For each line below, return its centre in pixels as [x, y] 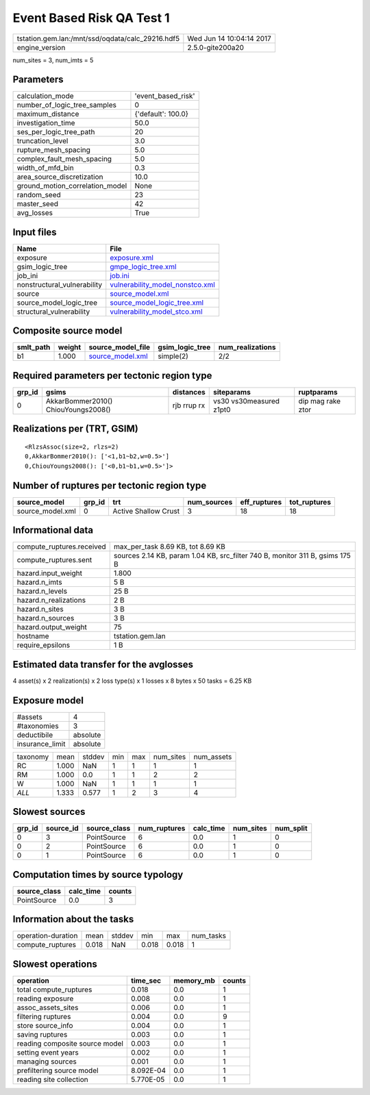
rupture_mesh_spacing [53, 150]
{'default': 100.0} [161, 114]
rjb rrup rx [189, 405]
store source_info [45, 1025]
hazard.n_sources [46, 618]
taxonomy [33, 757]
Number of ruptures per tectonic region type [110, 485]
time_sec [146, 981]
